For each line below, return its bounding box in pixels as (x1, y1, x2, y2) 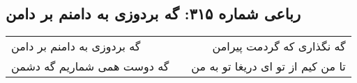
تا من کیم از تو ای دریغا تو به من (191, 58, 346, 75)
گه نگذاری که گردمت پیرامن (212, 38, 346, 55)
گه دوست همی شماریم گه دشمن (11, 58, 169, 75)
